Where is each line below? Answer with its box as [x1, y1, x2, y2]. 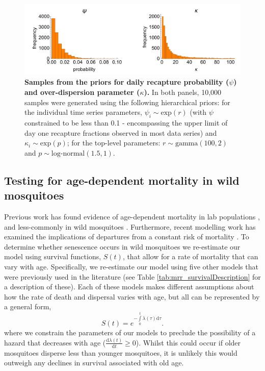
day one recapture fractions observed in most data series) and [24, 127, 217, 138]
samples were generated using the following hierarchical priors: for [24, 96, 230, 107]
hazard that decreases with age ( [4, 337, 106, 348]
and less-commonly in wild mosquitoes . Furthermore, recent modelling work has [4, 221, 256, 232]
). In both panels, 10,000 [144, 87, 222, 97]
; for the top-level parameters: [67, 137, 161, 148]
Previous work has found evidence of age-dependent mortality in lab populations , [4, 211, 260, 221]
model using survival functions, [4, 251, 101, 262]
